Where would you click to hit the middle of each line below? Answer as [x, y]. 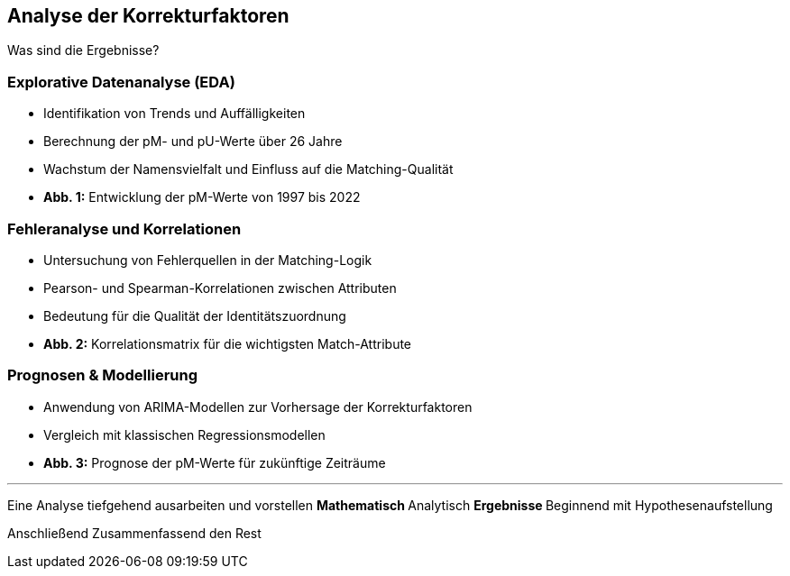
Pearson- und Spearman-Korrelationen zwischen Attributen [220, 288]
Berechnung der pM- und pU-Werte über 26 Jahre [193, 142]
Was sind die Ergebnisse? [83, 50]
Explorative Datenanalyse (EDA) [121, 82]
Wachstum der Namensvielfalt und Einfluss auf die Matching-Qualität [248, 169]
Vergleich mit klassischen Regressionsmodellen [184, 434]
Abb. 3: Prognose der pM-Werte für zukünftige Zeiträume [215, 462]
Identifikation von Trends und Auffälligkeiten [175, 114]
